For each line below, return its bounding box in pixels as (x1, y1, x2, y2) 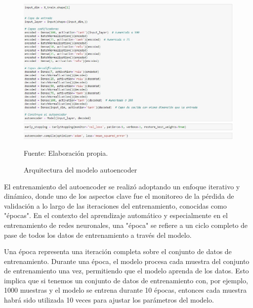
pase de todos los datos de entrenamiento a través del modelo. (4, 229, 192, 240)
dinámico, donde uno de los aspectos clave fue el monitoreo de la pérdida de (4, 191, 234, 201)
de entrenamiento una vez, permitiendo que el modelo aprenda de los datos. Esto (4, 265, 249, 276)
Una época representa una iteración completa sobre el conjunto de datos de (4, 246, 232, 257)
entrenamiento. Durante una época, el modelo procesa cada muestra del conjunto (4, 256, 250, 266)
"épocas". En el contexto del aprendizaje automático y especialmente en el (4, 210, 228, 220)
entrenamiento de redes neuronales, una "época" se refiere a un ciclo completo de (4, 220, 248, 230)
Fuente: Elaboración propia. (24, 148, 108, 158)
